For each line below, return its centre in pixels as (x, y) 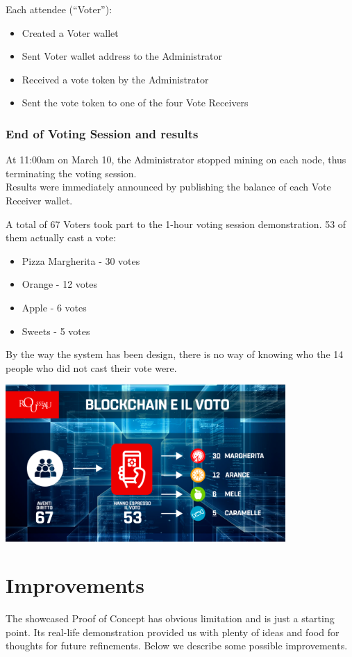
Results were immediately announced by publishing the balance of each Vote (168, 187)
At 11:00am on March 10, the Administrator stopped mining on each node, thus (176, 160)
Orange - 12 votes (60, 284)
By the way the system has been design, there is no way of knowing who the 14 (175, 354)
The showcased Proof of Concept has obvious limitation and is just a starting (170, 618)
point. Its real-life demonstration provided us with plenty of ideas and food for (173, 632)
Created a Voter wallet (70, 32)
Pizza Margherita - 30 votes (81, 260)
